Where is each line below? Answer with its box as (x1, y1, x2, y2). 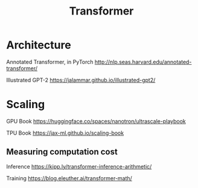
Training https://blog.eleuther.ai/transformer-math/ (6, 174, 133, 182)
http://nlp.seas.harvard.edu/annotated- (94, 58, 192, 65)
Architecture (6, 38, 71, 52)
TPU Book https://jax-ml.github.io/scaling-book (6, 129, 124, 137)
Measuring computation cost (6, 147, 118, 157)
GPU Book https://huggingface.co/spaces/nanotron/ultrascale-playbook (6, 117, 186, 125)
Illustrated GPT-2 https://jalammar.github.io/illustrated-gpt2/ (6, 76, 156, 83)
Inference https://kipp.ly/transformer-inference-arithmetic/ (6, 163, 152, 170)
